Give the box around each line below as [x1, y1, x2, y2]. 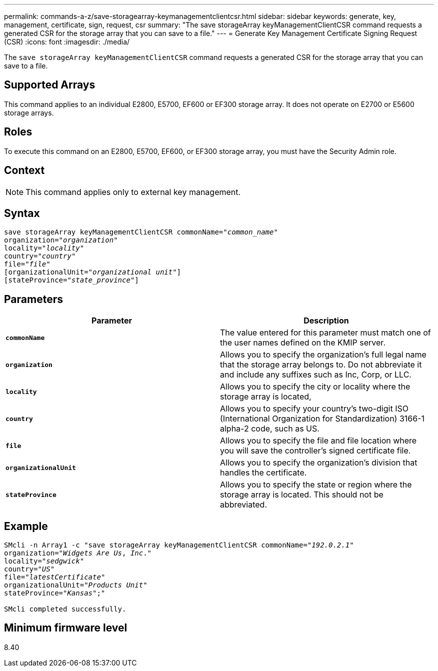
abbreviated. [220, 499, 267, 510]
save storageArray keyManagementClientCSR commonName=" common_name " [4, 228, 278, 236]
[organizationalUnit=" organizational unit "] [4, 268, 181, 276]
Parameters [4, 292, 63, 305]
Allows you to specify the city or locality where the [220, 381, 410, 392]
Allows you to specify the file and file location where [220, 435, 417, 446]
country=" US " [4, 565, 55, 573]
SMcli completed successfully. [4, 605, 126, 613]
